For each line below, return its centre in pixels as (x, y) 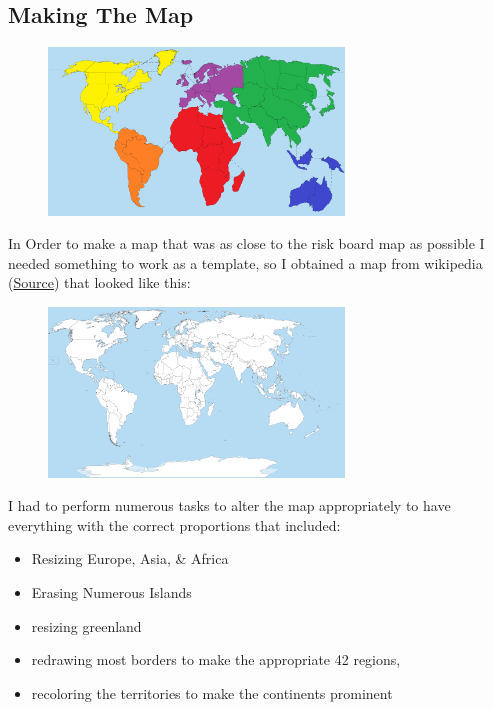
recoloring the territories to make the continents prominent (212, 692)
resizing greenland (86, 625)
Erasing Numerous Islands (111, 592)
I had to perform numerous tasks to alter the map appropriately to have (229, 505)
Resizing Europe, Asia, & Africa (130, 558)
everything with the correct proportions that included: (174, 524)
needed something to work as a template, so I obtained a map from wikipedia (245, 262)
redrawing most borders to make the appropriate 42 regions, (216, 659)
